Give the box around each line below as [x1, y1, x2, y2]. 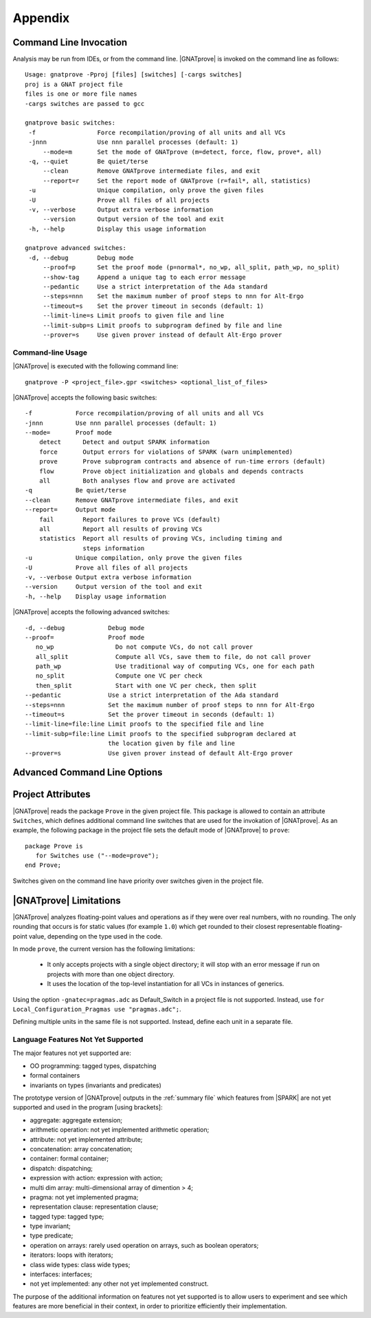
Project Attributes [12, 788, 91, 800]
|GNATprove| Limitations [12, 895, 121, 906]
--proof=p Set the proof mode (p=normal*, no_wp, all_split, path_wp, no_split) [43, 264, 340, 271]
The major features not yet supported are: [12, 1049, 132, 1057]
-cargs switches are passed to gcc [25, 100, 145, 107]
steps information [82, 544, 145, 552]
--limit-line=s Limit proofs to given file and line [43, 312, 225, 320]
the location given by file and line [107, 740, 235, 747]
